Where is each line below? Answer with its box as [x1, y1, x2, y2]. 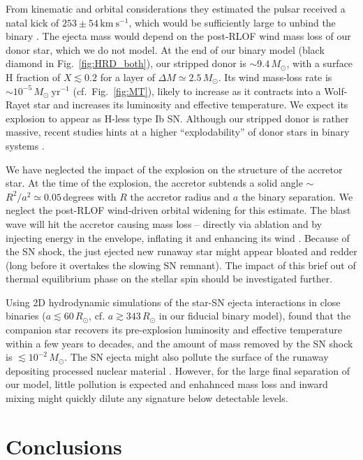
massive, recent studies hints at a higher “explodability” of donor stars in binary [6, 124, 350, 139]
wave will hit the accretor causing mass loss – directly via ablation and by [6, 216, 323, 231]
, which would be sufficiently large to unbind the [128, 15, 336, 29]
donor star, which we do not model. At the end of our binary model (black [6, 42, 325, 57]
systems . [6, 138, 45, 152]
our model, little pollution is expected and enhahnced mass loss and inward [6, 377, 328, 391]
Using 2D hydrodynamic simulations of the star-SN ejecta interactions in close [6, 294, 341, 309]
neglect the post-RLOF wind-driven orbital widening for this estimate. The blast [6, 203, 351, 217]
